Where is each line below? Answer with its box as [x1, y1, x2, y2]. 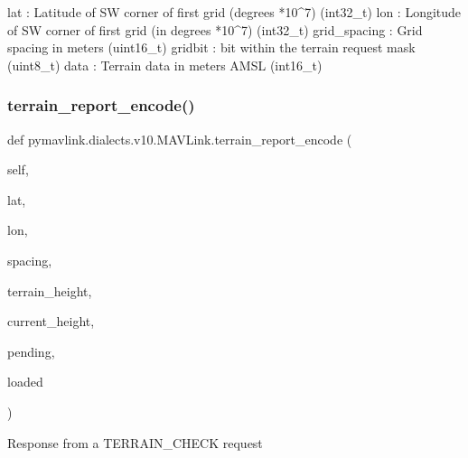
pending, [7, 341, 55, 360]
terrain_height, [7, 281, 92, 300]
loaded [7, 372, 43, 391]
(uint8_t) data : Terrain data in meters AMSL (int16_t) [7, 55, 323, 74]
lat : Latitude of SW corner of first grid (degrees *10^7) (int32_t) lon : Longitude [7, 3, 462, 21]
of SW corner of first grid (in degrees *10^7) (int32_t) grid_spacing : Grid [7, 20, 423, 39]
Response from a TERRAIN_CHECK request [7, 433, 263, 452]
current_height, [7, 312, 95, 331]
